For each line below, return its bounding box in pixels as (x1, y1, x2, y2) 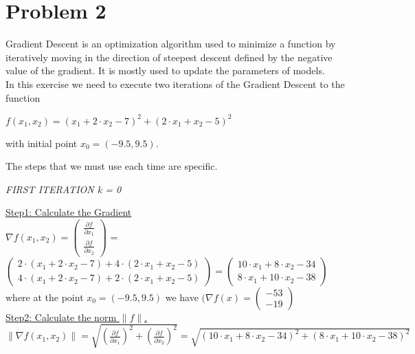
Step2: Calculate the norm (5, 309, 117, 324)
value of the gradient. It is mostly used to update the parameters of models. (5, 63, 325, 78)
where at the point (5, 289, 84, 304)
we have (165, 289, 199, 304)
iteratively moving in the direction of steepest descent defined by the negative (5, 49, 333, 64)
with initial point (5, 135, 78, 150)
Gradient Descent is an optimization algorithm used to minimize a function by (5, 36, 336, 51)
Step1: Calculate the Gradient (5, 205, 132, 219)
